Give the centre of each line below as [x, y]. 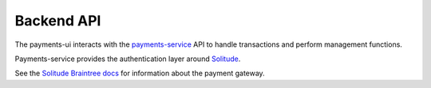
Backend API [58, 21]
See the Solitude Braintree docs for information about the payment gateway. [140, 73]
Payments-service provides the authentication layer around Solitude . [128, 59]
